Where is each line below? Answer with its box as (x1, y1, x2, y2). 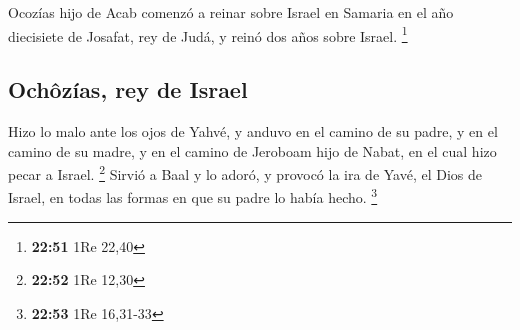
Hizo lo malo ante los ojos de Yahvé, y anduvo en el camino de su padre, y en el (8, 121, 498, 142)
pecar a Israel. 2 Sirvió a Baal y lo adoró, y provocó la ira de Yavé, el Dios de (8, 161, 483, 184)
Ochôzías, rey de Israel (8, 74, 248, 105)
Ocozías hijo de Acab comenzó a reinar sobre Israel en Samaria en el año (8, 2, 454, 22)
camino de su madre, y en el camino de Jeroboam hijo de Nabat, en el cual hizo (8, 140, 497, 161)
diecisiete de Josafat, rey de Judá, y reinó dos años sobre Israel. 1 (8, 22, 408, 46)
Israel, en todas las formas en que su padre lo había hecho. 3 (8, 184, 378, 208)
